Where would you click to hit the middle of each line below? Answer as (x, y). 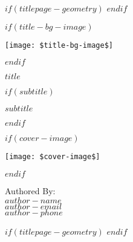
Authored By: (30, 190)
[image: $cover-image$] (53, 157)
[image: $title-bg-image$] (59, 45)
